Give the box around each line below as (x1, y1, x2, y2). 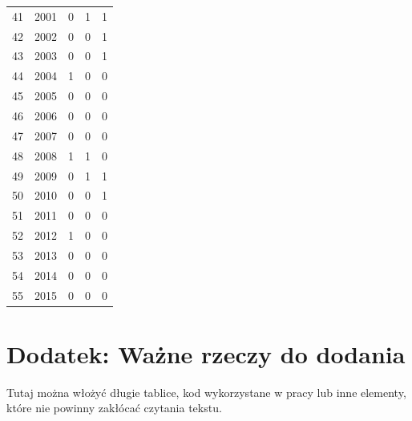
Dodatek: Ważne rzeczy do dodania (6, 337, 406, 370)
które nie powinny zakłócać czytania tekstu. (6, 399, 222, 416)
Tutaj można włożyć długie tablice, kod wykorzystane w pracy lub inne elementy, (6, 383, 406, 400)
